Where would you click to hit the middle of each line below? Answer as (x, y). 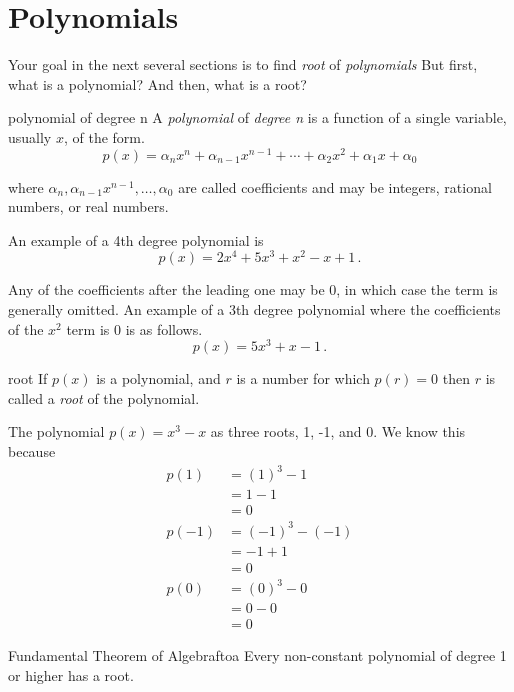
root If (28, 378)
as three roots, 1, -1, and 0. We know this (338, 431)
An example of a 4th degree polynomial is (136, 239)
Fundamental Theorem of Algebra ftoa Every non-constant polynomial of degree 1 (257, 655)
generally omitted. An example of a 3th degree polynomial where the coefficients (254, 309)
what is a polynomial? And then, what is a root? (157, 83)
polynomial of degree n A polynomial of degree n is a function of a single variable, (257, 117)
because (32, 451)
